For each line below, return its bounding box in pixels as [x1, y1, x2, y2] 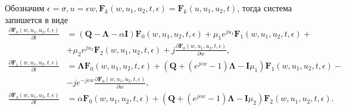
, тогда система [237, 2, 292, 14]
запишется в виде [5, 13, 68, 25]
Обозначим [5, 2, 45, 14]
